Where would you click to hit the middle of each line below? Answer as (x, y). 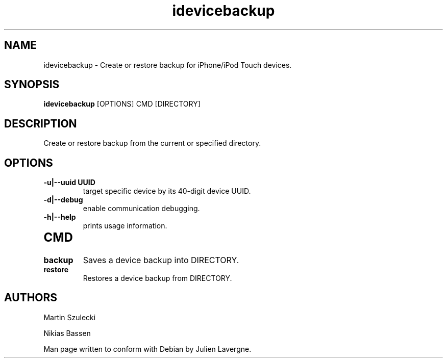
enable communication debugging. (141, 209)
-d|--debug (63, 200)
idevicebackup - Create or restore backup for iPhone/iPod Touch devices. (168, 65)
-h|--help (60, 217)
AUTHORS (31, 298)
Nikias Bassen (67, 333)
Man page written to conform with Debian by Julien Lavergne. (147, 349)
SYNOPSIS (32, 85)
